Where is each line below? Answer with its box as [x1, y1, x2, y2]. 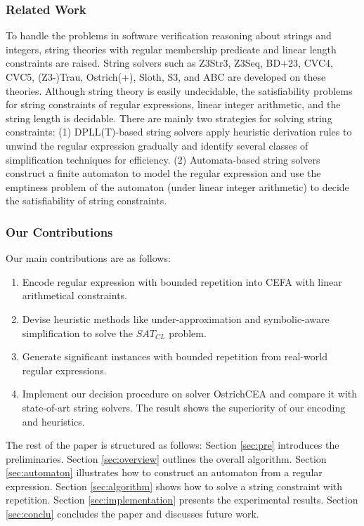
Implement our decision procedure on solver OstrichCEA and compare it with [22, 386, 358, 401]
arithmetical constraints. [22, 288, 127, 303]
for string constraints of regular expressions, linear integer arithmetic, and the [6, 97, 341, 112]
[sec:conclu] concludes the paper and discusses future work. [6, 506, 259, 521]
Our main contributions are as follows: [6, 251, 171, 265]
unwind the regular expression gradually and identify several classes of [6, 138, 308, 152]
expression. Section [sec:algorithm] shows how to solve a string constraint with [6, 478, 343, 493]
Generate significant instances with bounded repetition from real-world [22, 349, 327, 364]
